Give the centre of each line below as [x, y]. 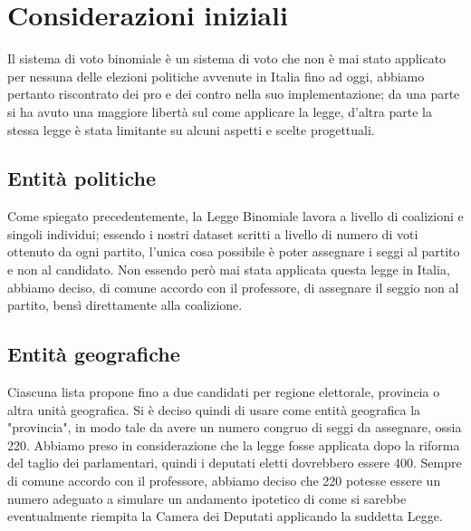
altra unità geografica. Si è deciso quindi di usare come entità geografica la [214, 409]
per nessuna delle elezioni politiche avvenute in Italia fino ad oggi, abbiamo [216, 76]
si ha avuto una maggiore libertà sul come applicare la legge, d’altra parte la [220, 111]
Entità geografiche [94, 354]
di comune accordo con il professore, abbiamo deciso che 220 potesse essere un [224, 481]
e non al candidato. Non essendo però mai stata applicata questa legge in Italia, [229, 270]
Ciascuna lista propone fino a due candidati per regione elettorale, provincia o [224, 392]
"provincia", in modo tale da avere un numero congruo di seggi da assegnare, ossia [235, 427]
